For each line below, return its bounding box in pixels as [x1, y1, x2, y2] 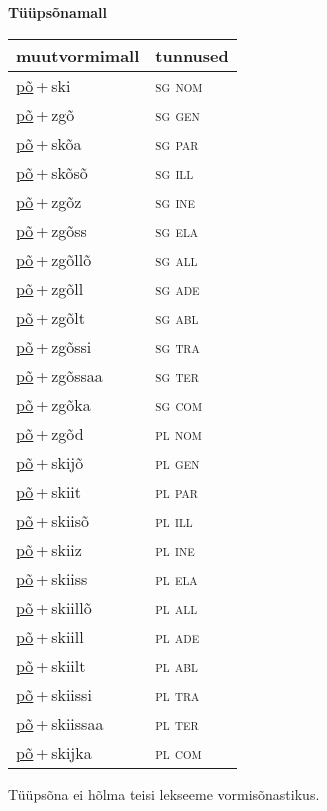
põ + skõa [16, 131, 82, 155]
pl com [155, 740, 202, 764]
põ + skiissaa [16, 711, 104, 735]
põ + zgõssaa [16, 363, 103, 387]
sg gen [155, 102, 200, 126]
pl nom [155, 421, 202, 445]
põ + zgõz [16, 189, 82, 213]
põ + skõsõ [16, 160, 88, 184]
